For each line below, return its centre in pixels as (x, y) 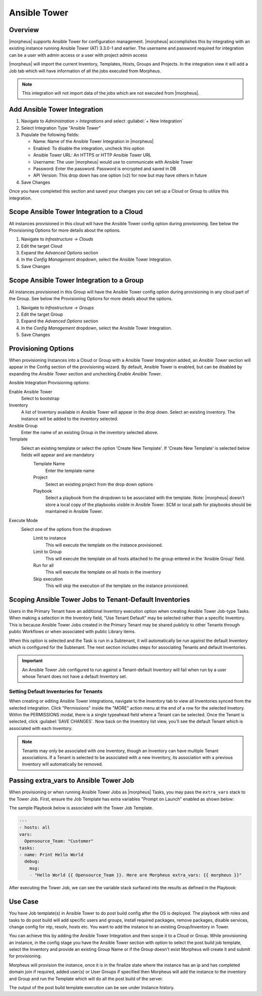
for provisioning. (25, 956)
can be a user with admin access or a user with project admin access (78, 55)
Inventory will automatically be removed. (62, 764)
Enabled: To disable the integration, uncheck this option (89, 148)
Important (33, 661)
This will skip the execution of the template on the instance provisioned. (117, 586)
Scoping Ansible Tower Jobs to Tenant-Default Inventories (99, 599)
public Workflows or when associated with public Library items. (72, 632)
